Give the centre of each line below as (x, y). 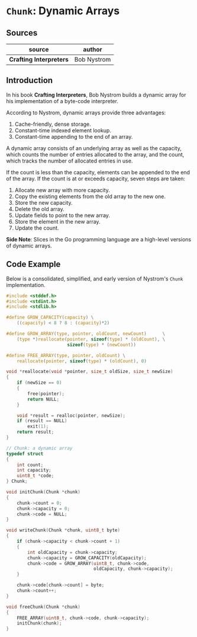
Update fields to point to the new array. (62, 215)
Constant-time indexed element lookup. (63, 130)
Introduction (30, 80)
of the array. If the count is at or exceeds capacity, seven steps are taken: (96, 179)
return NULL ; (43, 399)
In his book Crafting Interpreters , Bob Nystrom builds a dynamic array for (96, 95)
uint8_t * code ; (35, 476)
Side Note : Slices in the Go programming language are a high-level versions (98, 239)
